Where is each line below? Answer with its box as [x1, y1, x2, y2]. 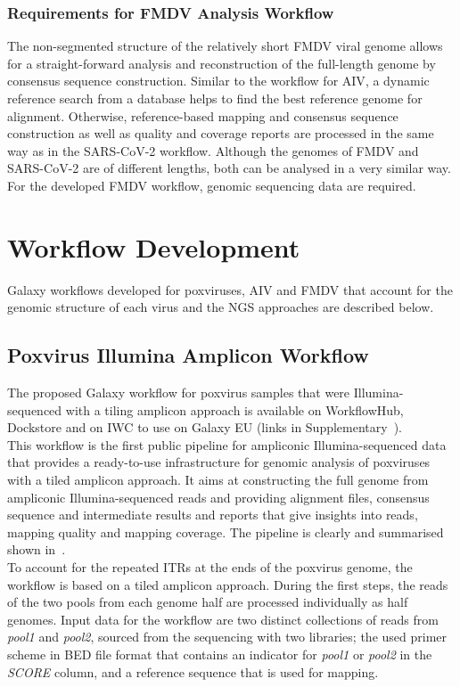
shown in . [7, 540, 66, 559]
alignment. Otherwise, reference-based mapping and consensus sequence [7, 106, 398, 125]
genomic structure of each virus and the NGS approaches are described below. [7, 298, 434, 316]
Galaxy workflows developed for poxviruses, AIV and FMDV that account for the [7, 280, 453, 299]
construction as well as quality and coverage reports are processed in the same [7, 124, 434, 143]
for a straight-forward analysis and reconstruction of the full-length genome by [7, 53, 436, 72]
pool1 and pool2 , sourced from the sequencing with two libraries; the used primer [7, 627, 447, 646]
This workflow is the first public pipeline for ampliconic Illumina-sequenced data [7, 435, 447, 454]
